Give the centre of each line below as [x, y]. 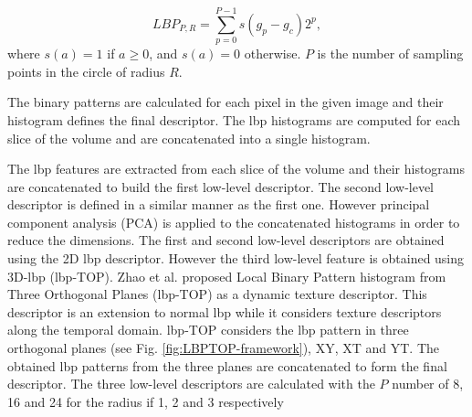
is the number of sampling [390, 53]
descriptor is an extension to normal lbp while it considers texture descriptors [225, 311]
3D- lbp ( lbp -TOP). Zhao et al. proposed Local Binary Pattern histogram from [227, 276]
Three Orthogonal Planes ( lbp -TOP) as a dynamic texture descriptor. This [217, 294]
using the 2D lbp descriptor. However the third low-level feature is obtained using [236, 258]
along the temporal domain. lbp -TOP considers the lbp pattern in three [208, 330]
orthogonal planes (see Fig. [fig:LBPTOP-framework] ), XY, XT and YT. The [223, 348]
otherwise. [273, 53]
